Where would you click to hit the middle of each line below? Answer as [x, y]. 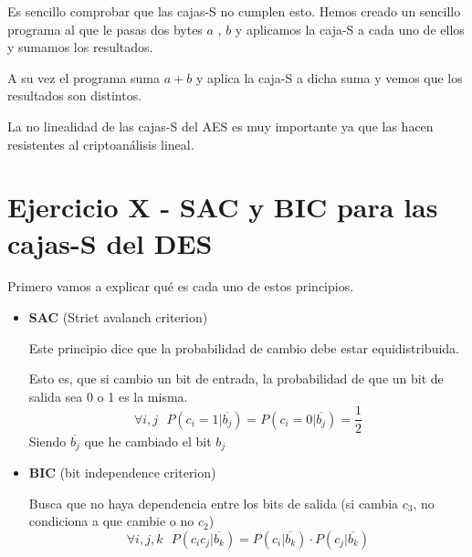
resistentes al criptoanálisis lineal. [101, 144]
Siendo [47, 441]
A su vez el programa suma [84, 77]
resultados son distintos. [75, 95]
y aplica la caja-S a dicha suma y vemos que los [329, 77]
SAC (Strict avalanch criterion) [118, 317]
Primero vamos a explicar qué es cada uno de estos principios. [181, 286]
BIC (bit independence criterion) [122, 472]
